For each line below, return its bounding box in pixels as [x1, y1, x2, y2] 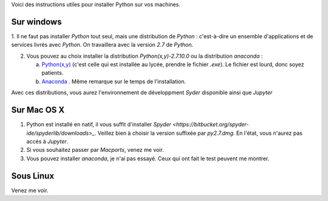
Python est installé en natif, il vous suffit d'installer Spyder [26, 121, 171, 128]
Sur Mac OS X [11, 105, 65, 115]
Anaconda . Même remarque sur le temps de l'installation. [41, 78, 186, 85]
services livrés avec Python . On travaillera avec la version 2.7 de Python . [11, 41, 194, 49]
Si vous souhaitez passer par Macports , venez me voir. [26, 146, 164, 154]
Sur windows [11, 16, 62, 27]
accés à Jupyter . [26, 137, 69, 145]
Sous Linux [11, 171, 55, 181]
